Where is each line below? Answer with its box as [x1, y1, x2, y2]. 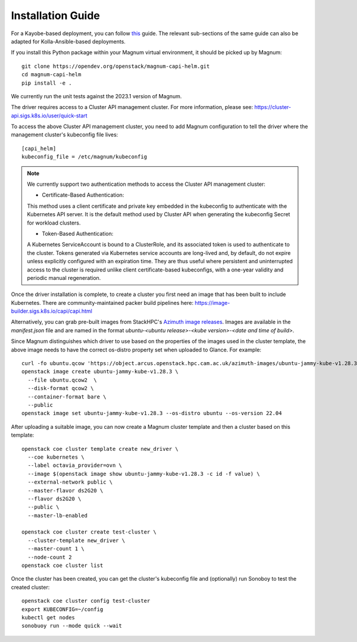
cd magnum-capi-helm [21, 71, 82, 78]
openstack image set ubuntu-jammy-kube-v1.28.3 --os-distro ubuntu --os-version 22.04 [21, 410, 282, 417]
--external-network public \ [27, 479, 113, 485]
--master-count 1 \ [27, 546, 84, 552]
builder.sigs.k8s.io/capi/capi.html [11, 307, 92, 315]
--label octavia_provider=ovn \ [27, 462, 122, 469]
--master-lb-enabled [27, 512, 88, 519]
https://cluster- [254, 104, 292, 111]
